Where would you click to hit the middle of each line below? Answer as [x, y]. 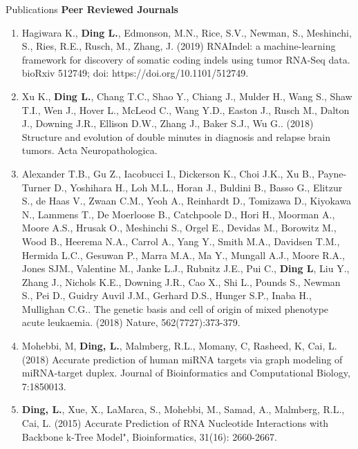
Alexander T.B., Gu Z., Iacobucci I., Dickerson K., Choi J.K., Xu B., [168, 173]
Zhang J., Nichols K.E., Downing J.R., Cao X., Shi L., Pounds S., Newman [181, 281]
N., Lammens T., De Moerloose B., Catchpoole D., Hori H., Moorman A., [178, 214]
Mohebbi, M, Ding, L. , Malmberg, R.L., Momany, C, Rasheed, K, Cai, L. [179, 346]
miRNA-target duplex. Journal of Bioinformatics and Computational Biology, [186, 373]
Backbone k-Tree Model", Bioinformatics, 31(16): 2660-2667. [149, 436]
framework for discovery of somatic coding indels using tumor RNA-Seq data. [186, 59]
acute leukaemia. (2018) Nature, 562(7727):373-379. [131, 322]
